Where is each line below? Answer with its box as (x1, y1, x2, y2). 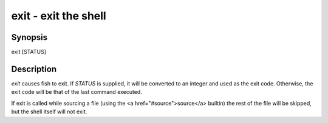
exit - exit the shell (11, 9, 106, 22)
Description (11, 64, 57, 74)
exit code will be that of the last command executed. (11, 88, 142, 96)
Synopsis (11, 32, 48, 42)
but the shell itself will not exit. (11, 108, 87, 115)
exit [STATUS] (11, 48, 47, 56)
